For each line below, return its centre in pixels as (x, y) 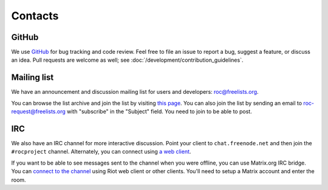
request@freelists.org (39, 111)
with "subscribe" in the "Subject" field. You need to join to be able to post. (159, 111)
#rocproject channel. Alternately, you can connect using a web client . (101, 152)
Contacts (35, 16)
